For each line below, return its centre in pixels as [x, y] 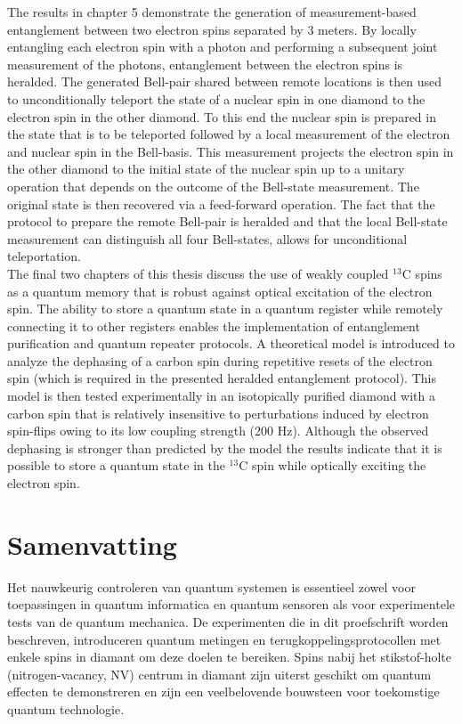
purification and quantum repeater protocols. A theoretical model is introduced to [231, 343]
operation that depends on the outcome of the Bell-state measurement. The [213, 186]
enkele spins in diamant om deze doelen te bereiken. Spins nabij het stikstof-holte [229, 657]
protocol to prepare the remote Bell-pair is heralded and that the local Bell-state [227, 221]
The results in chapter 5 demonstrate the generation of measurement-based [212, 12]
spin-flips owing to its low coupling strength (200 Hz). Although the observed [218, 431]
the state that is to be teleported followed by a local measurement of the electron [229, 134]
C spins [422, 273]
